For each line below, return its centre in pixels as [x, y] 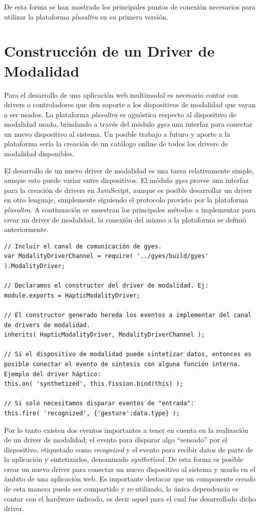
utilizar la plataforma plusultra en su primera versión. [86, 16]
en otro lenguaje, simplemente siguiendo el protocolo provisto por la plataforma [126, 200]
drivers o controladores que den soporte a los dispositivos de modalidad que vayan [130, 104]
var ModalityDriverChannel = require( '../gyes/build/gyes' [106, 256]
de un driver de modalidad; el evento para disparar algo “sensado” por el [116, 440]
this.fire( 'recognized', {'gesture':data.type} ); [92, 413]
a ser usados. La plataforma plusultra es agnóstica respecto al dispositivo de [120, 114]
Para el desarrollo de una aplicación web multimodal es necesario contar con [121, 94]
